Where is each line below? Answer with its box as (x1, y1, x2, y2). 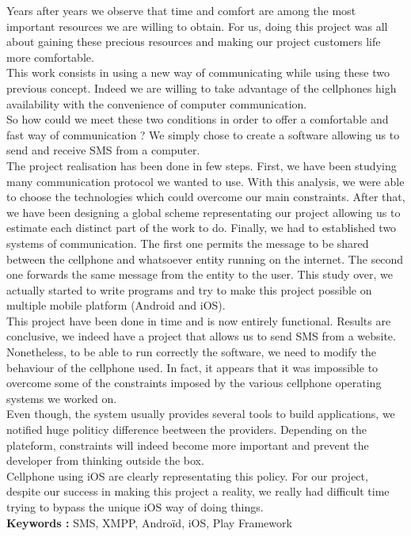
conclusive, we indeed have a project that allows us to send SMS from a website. (6, 328, 396, 344)
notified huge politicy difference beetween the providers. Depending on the (6, 421, 367, 438)
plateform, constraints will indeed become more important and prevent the (6, 436, 369, 453)
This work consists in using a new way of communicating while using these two (6, 64, 390, 81)
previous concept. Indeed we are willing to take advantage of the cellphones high (6, 79, 397, 96)
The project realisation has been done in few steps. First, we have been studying (6, 157, 397, 173)
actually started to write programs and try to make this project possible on (6, 281, 372, 298)
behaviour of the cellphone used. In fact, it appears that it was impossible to (6, 359, 379, 375)
